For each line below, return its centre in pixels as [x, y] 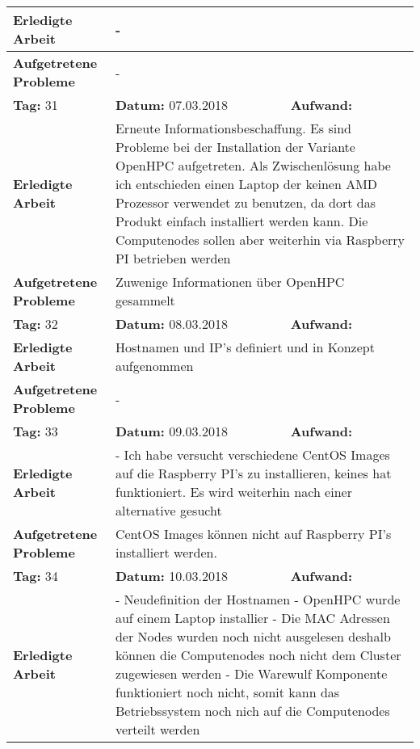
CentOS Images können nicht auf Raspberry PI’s [253, 534]
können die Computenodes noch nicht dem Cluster [258, 655]
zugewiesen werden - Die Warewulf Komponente [251, 673]
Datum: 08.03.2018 [172, 324]
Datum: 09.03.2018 [172, 431]
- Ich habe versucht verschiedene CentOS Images [252, 454]
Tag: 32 [36, 324]
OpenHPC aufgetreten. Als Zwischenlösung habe [253, 165]
